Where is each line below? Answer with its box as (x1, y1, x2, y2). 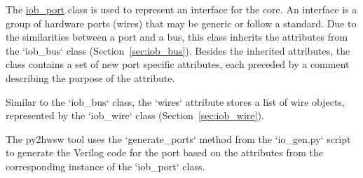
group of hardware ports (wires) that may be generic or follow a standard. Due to (6, 15, 357, 30)
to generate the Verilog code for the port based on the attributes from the (6, 145, 324, 160)
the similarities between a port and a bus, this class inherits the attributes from (6, 29, 348, 44)
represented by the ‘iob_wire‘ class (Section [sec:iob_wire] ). (6, 108, 264, 123)
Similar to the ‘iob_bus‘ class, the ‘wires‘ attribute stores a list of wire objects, (6, 94, 345, 109)
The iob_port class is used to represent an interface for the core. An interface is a (6, 2, 357, 16)
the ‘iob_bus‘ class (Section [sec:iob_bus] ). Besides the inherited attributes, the (6, 43, 350, 57)
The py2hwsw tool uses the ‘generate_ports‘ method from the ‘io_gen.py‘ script (6, 131, 351, 146)
